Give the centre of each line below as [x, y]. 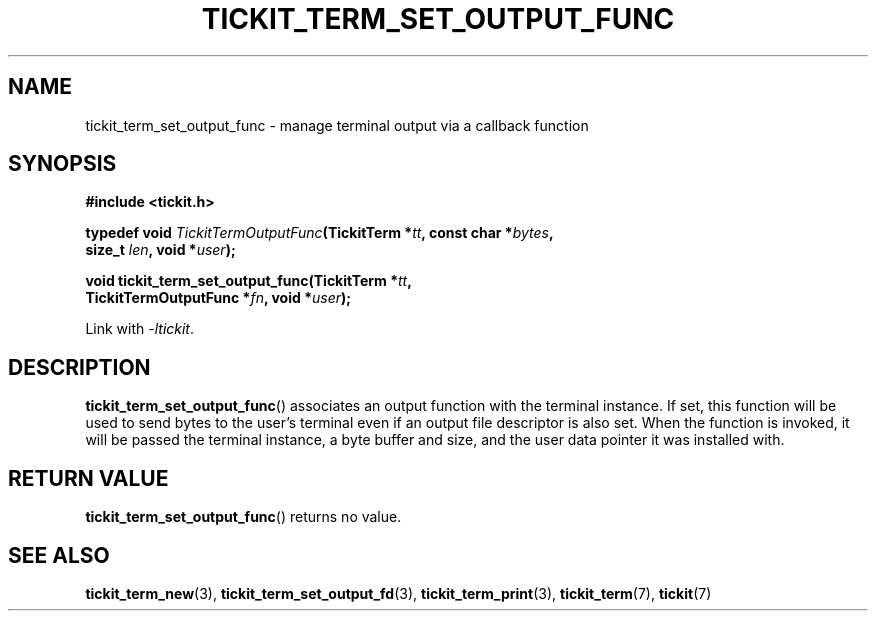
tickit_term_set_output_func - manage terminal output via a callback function [337, 125]
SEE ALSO [59, 555]
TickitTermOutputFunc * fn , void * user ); [218, 298]
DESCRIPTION [79, 367]
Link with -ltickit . [140, 329]
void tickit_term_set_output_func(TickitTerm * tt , [248, 281]
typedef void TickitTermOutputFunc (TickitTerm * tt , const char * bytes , [319, 233]
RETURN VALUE [88, 478]
